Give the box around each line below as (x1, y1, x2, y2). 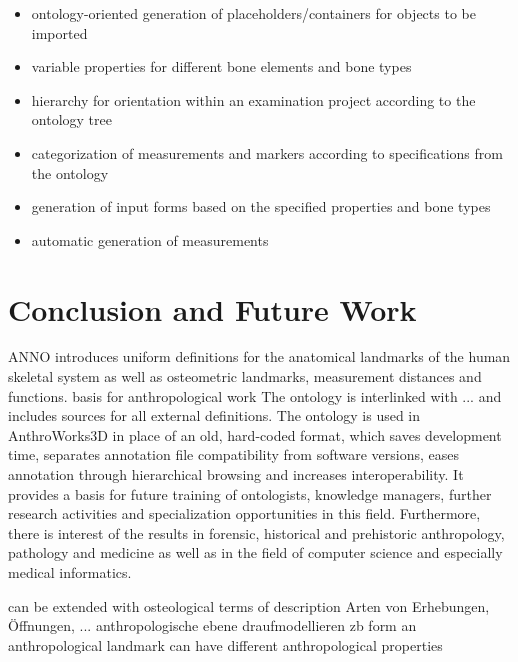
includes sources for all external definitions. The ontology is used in (8, 405, 421, 426)
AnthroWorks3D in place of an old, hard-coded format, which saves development (8, 424, 502, 445)
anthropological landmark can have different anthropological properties (8, 634, 443, 655)
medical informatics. (8, 562, 132, 582)
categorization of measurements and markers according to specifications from (31, 142, 503, 163)
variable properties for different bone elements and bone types (31, 56, 412, 77)
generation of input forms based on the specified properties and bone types (31, 196, 491, 217)
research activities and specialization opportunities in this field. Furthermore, (8, 503, 481, 524)
